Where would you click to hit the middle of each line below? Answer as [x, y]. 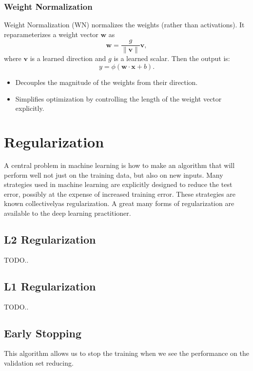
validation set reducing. [39, 362]
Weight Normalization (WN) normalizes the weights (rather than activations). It [124, 25]
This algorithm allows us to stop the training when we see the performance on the [126, 353]
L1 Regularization [50, 286]
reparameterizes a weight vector [51, 34]
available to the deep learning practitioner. [68, 213]
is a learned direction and [68, 58]
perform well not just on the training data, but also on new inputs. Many [114, 175]
